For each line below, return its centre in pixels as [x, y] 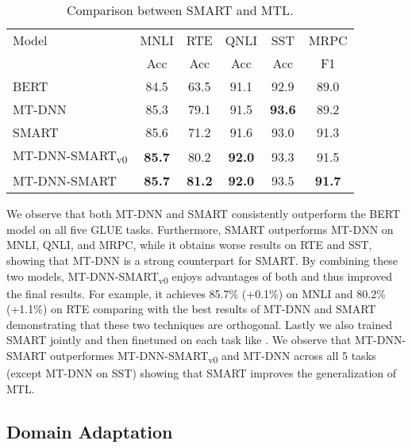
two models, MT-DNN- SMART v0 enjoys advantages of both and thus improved [200, 277]
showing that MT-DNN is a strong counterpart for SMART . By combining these [202, 260]
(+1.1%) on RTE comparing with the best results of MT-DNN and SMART [191, 309]
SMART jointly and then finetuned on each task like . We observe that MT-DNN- [206, 340]
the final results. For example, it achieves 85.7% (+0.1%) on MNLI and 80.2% [196, 293]
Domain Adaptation [90, 431]
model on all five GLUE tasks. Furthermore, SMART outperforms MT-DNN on [200, 229]
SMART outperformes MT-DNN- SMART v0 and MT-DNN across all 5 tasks [191, 356]
